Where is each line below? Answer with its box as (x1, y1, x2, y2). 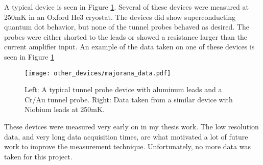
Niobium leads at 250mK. (25, 104, 105, 115)
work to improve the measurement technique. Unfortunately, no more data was (4, 141, 251, 152)
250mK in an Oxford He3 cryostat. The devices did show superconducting (4, 11, 236, 22)
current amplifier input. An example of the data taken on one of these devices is (4, 41, 255, 52)
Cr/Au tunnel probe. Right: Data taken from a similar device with (25, 94, 233, 104)
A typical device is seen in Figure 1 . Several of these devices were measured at (4, 2, 249, 12)
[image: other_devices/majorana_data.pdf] (25, 69, 171, 77)
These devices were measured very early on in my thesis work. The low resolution (4, 121, 259, 131)
